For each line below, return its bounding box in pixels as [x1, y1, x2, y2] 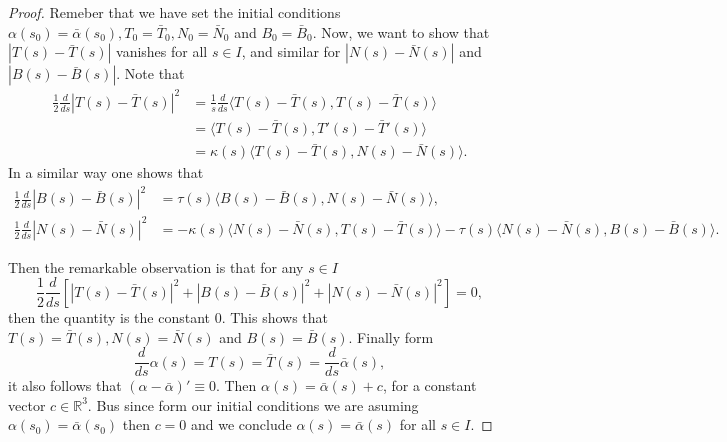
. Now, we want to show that [312, 21, 490, 42]
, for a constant [382, 375, 477, 396]
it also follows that [8, 375, 122, 396]
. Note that [116, 63, 185, 84]
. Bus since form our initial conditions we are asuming [87, 394, 419, 415]
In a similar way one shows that [8, 162, 204, 183]
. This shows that [221, 306, 329, 327]
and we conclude [191, 414, 292, 435]
